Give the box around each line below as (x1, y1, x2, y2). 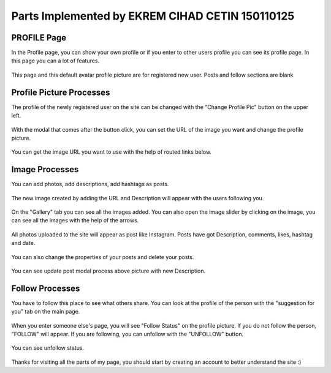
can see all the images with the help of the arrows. (11, 217, 139, 224)
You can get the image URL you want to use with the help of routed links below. (11, 148, 211, 156)
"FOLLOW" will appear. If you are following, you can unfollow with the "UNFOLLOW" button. (11, 331, 244, 338)
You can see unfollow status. (11, 344, 85, 352)
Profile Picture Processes (11, 87, 110, 97)
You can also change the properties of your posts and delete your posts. (11, 253, 194, 260)
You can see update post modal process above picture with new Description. (11, 267, 206, 274)
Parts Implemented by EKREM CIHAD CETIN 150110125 (11, 9, 295, 23)
